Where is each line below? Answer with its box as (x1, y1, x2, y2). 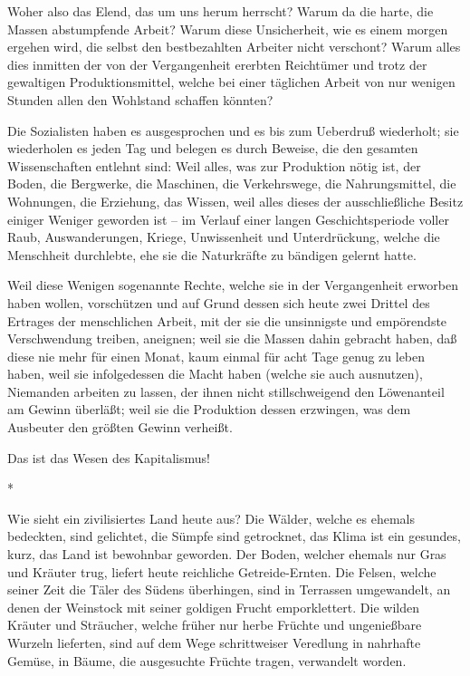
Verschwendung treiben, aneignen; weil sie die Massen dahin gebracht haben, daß (7, 329, 457, 348)
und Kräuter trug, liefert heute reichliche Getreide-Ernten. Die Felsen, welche (7, 562, 436, 581)
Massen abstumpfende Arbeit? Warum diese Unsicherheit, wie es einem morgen (7, 19, 448, 38)
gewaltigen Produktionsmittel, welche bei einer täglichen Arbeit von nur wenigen (7, 72, 456, 92)
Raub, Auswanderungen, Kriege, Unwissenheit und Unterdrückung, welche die (7, 227, 440, 246)
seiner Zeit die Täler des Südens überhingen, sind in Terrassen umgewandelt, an (7, 580, 451, 599)
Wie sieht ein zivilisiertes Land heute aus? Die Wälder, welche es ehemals (7, 508, 416, 527)
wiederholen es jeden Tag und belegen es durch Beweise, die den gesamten (7, 139, 418, 158)
